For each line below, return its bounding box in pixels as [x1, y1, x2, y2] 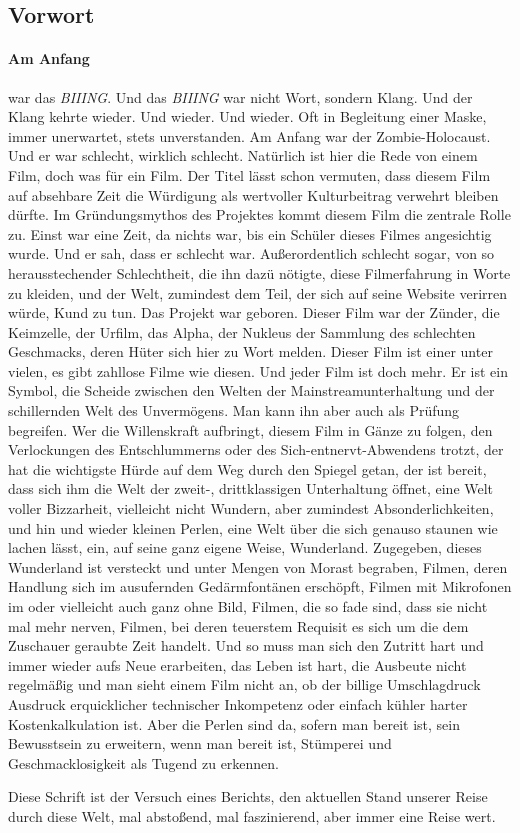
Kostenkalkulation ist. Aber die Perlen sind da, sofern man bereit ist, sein [8, 713, 460, 734]
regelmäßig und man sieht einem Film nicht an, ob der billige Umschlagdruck [8, 674, 481, 695]
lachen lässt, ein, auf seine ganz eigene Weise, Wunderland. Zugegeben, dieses [8, 537, 482, 558]
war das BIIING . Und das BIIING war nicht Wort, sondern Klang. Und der [8, 86, 473, 107]
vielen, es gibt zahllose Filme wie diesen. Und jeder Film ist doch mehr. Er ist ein [8, 360, 508, 381]
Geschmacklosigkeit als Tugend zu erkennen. [8, 752, 280, 773]
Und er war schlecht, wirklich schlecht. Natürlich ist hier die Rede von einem [8, 145, 478, 166]
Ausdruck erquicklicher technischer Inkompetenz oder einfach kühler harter [8, 693, 468, 714]
